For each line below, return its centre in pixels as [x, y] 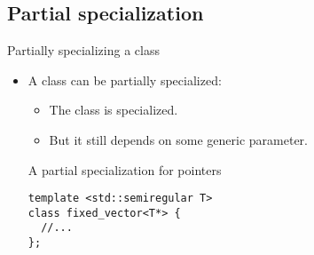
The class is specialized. [114, 110]
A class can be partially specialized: [125, 80]
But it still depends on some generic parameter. [179, 139]
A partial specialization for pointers [125, 169]
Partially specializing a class [83, 50]
